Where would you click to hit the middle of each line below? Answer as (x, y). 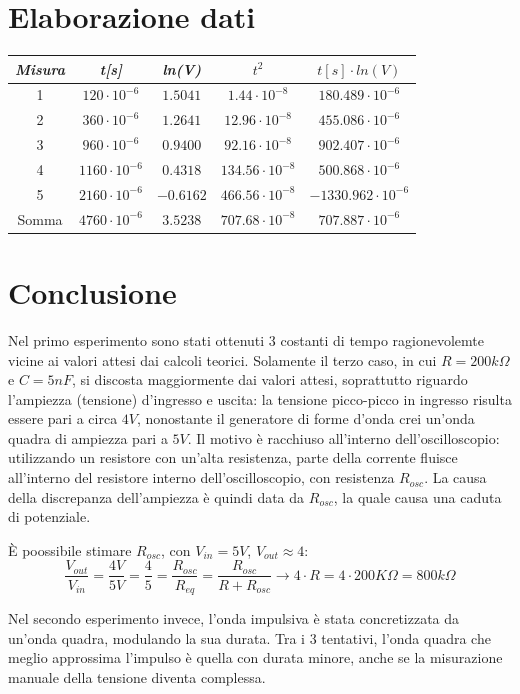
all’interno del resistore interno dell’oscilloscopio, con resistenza (201, 477)
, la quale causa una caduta (417, 496)
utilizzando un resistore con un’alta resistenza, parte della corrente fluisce (233, 457)
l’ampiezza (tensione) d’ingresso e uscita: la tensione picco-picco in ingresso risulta (260, 398)
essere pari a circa (63, 418)
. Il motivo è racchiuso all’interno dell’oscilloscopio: (343, 437)
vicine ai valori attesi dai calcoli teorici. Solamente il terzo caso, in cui (222, 359)
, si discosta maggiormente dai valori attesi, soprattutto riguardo (269, 379)
